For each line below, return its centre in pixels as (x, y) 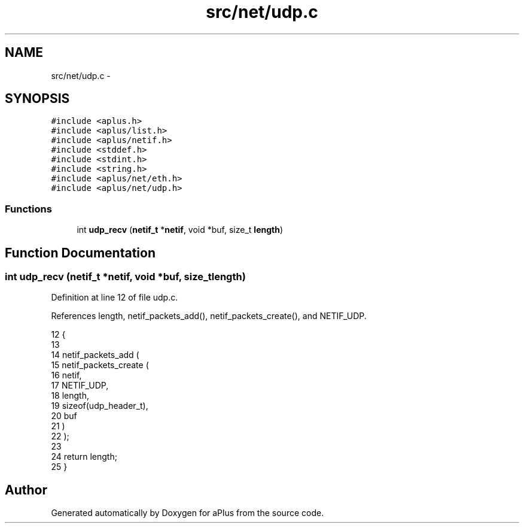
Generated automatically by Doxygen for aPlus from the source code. (188, 513)
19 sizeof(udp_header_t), (100, 406)
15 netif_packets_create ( (100, 365)
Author (26, 490)
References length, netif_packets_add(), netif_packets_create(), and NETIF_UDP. (209, 316)
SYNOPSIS (37, 99)
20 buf (64, 416)
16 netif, (66, 375)
